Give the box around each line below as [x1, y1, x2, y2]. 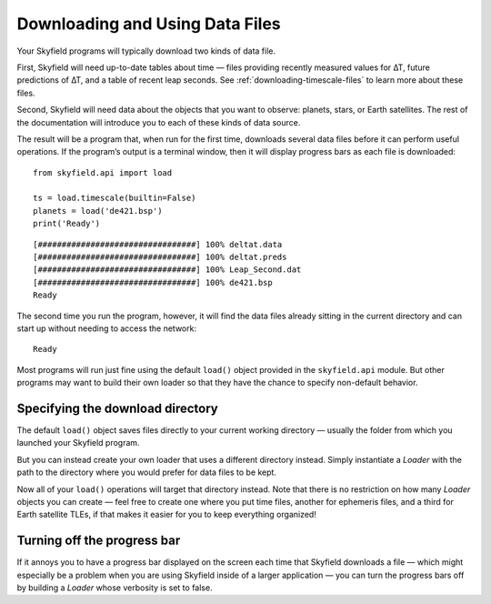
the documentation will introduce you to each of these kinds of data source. [16, 116, 301, 127]
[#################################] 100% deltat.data [33, 239, 283, 249]
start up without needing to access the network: [16, 323, 197, 334]
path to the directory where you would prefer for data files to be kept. [16, 467, 277, 478]
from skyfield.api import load [33, 167, 173, 177]
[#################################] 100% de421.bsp [33, 277, 273, 287]
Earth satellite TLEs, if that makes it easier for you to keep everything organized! [16, 509, 317, 520]
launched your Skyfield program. [16, 438, 140, 448]
